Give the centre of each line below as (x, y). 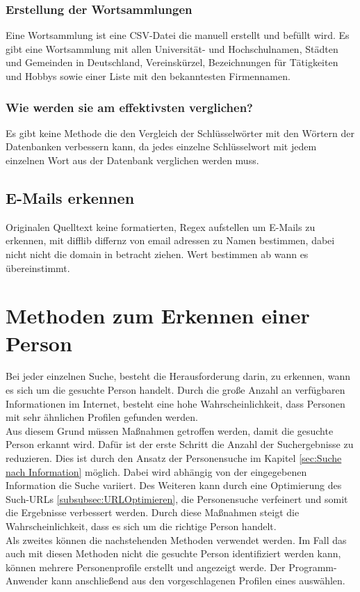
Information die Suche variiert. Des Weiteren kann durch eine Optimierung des (174, 485)
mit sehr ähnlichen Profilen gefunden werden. (102, 417)
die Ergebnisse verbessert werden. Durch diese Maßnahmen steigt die (153, 512)
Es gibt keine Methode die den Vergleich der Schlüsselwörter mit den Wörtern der (180, 133)
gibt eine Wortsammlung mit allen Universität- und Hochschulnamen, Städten (172, 48)
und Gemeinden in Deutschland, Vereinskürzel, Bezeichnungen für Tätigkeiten (172, 62)
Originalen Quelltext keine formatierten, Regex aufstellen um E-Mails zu (161, 226)
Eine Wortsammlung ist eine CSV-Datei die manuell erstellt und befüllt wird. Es (178, 35)
